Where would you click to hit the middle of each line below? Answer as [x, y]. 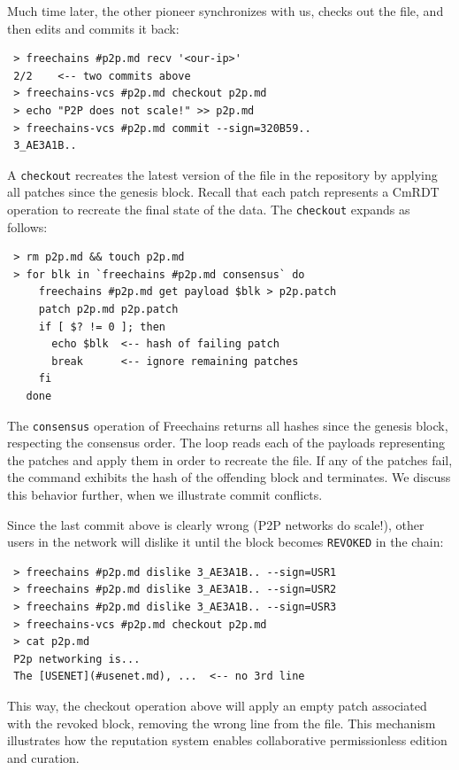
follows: [27, 226]
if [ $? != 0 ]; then [102, 327]
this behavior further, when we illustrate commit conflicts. [165, 495]
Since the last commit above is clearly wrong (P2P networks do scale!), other [216, 524]
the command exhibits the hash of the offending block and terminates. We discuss [229, 477]
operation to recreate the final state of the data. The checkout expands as [209, 209]
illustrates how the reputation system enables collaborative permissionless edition [227, 740]
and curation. [43, 757]
